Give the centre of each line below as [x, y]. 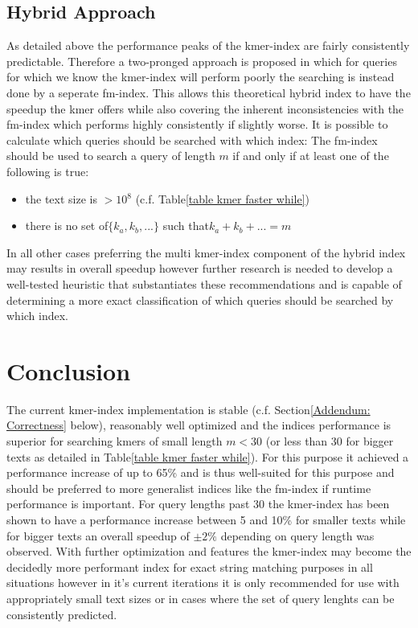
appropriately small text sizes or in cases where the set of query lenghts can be [201, 598]
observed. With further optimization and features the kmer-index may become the [209, 551]
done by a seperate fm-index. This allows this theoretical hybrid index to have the [209, 92]
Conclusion [69, 370]
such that [186, 226]
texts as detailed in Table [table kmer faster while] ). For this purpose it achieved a [208, 456]
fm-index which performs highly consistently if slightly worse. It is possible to [197, 124]
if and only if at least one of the [311, 156]
